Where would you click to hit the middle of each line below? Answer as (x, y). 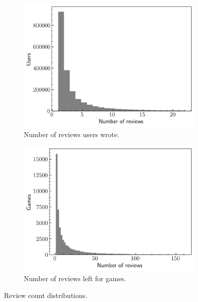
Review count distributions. (46, 295)
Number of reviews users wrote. (72, 134)
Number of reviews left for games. (75, 278)
